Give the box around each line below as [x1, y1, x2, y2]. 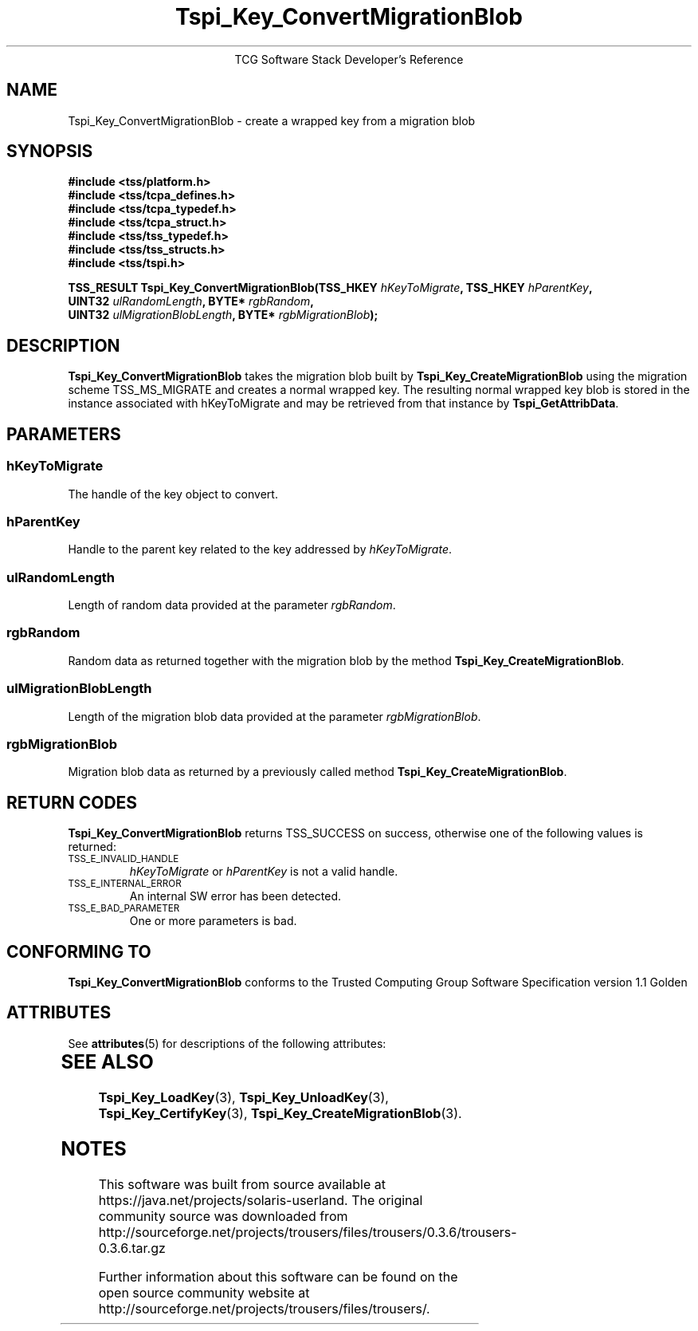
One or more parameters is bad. [129, 914, 297, 928]
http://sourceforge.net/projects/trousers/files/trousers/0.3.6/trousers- [98, 1223, 517, 1240]
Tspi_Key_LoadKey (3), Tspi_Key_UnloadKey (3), [98, 1089, 389, 1105]
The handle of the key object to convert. [68, 486, 278, 501]
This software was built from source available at [98, 1175, 386, 1192]
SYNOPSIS [6, 141, 93, 162]
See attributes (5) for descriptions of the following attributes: [68, 1036, 386, 1050]
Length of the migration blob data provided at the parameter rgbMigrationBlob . [68, 709, 481, 723]
